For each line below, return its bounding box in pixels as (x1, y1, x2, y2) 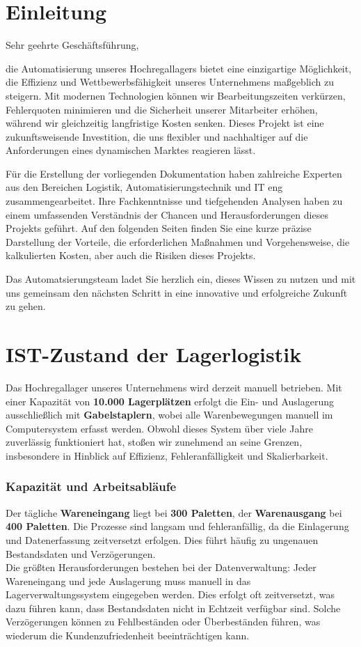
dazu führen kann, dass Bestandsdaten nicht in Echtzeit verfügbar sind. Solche (6, 600, 341, 615)
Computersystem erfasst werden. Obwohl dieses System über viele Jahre (6, 421, 313, 435)
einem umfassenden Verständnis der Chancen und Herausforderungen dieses (6, 207, 328, 221)
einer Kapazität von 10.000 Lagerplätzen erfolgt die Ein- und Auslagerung (6, 393, 335, 408)
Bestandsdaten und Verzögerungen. (6, 546, 156, 561)
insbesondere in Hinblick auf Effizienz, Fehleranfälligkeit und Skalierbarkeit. (6, 448, 328, 462)
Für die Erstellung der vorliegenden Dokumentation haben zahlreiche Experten (6, 166, 342, 180)
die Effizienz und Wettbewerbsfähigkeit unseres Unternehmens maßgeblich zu (6, 75, 334, 89)
